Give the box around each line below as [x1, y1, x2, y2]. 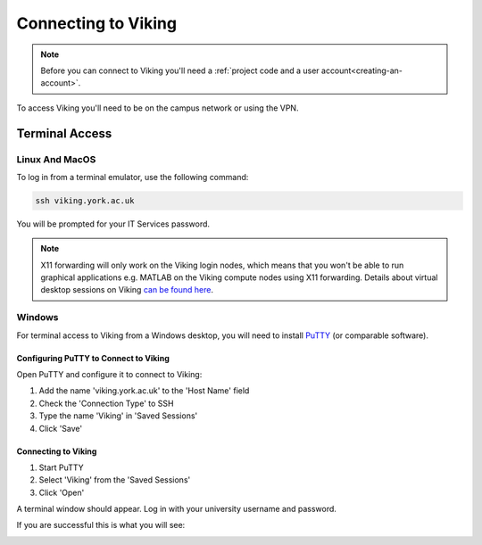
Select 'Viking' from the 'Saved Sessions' [38, 475, 191, 485]
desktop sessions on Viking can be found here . [40, 285, 214, 295]
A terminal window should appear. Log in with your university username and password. [16, 504, 337, 515]
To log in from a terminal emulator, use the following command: [16, 171, 249, 182]
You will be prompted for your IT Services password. [16, 219, 210, 229]
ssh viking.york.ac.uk [35, 195, 135, 205]
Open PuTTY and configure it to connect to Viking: [16, 368, 203, 379]
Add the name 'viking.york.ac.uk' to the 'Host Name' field [38, 385, 250, 396]
